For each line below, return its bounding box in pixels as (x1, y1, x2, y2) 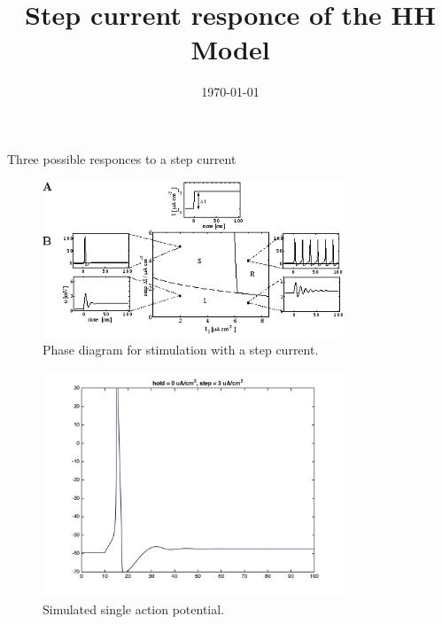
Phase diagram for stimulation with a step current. (43, 340, 319, 359)
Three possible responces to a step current (7, 149, 237, 168)
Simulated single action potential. (43, 599, 225, 618)
